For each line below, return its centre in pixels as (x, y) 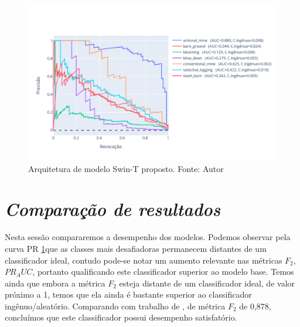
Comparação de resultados (113, 209)
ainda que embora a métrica (55, 283)
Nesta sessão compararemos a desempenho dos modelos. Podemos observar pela (148, 237)
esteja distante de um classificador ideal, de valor (207, 283)
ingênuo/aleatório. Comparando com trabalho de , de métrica (115, 306)
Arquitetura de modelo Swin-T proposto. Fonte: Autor (126, 168)
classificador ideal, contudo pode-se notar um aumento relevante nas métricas (144, 260)
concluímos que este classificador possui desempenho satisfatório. (121, 317)
